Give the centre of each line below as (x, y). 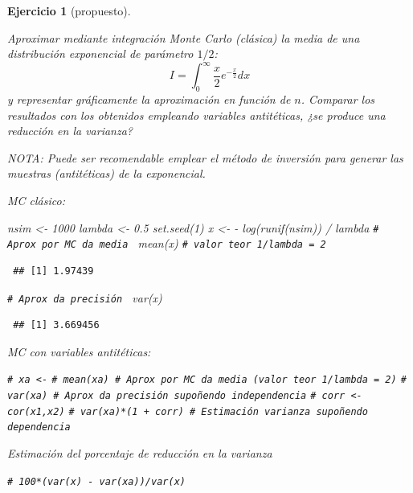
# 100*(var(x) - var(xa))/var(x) (96, 481)
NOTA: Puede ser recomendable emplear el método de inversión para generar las (205, 157)
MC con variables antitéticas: (79, 351)
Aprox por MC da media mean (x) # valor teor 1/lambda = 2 (167, 243)
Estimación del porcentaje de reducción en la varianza (140, 453)
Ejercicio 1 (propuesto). (69, 10)
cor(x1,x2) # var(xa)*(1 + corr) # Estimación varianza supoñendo (188, 411)
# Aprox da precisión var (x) (85, 297)
